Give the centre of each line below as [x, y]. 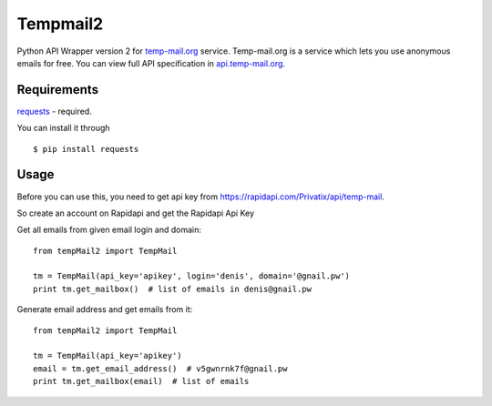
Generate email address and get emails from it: [105, 310]
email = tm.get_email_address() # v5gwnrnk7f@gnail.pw [160, 368]
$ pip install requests [86, 149]
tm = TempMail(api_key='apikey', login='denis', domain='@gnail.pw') [192, 276]
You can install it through [63, 128]
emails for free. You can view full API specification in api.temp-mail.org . [151, 63]
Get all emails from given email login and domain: [109, 230]
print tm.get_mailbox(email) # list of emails [141, 381]
